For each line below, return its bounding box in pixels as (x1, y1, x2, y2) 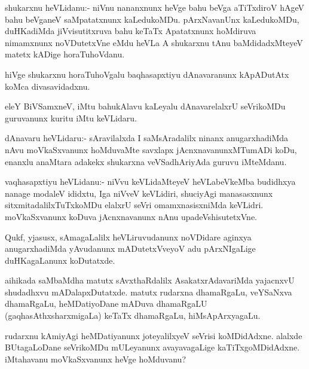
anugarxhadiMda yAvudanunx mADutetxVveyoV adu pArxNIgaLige (5, 242, 256, 255)
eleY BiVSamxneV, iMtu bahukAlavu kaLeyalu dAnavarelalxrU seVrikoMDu (5, 100, 286, 112)
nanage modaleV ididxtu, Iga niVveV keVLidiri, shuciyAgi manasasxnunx (5, 187, 273, 199)
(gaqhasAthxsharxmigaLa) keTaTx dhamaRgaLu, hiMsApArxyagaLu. (5, 309, 261, 322)
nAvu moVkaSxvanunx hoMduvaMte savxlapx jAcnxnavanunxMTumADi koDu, (5, 143, 297, 155)
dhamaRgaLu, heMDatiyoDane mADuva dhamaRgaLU (5, 297, 207, 310)
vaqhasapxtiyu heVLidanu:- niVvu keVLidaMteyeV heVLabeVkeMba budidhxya (5, 175, 296, 188)
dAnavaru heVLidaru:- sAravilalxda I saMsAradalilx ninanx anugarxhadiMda (5, 132, 289, 144)
